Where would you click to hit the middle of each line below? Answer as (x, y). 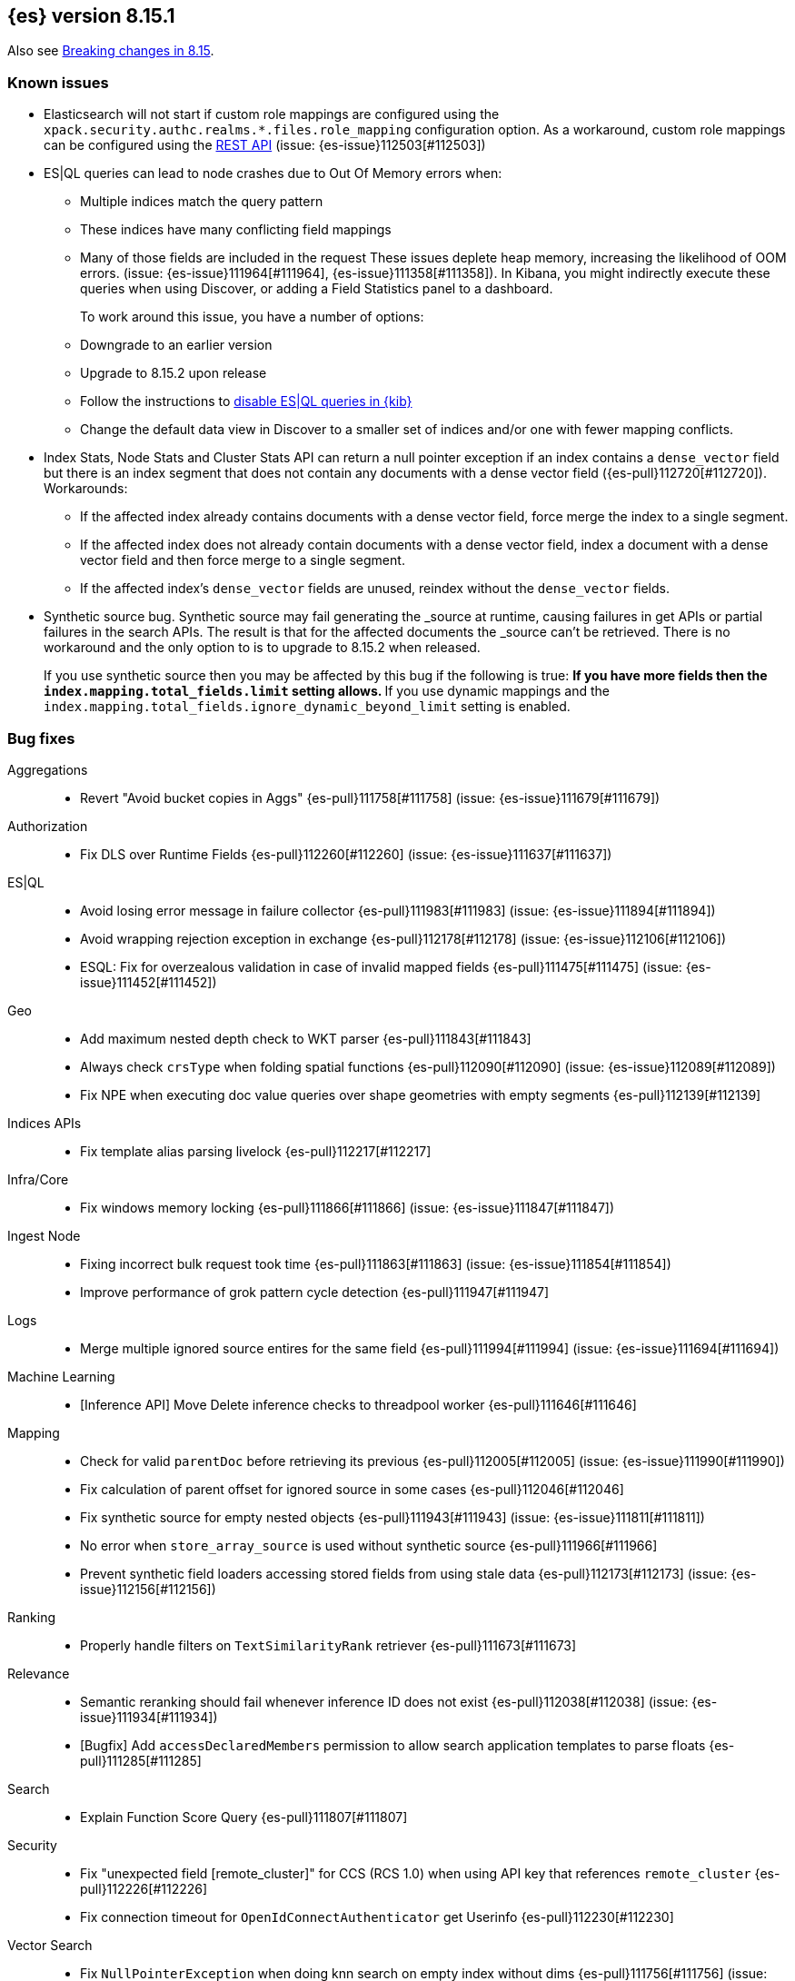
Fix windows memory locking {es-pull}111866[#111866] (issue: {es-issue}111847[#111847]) (348, 1207)
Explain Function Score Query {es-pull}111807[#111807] (244, 1817)
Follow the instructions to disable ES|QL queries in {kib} (246, 401)
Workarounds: (86, 489)
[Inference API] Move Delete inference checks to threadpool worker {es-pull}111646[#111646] (358, 1404)
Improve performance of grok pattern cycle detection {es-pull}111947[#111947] (315, 1292)
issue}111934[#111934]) (149, 1717)
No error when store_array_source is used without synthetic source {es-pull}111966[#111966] (369, 1545)
